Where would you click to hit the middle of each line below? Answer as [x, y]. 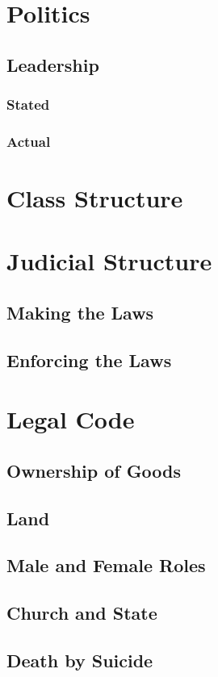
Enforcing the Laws [89, 359]
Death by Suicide [80, 660]
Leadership [53, 64]
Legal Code [71, 419]
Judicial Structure [109, 261]
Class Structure [95, 198]
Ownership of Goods [94, 470]
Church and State [82, 613]
